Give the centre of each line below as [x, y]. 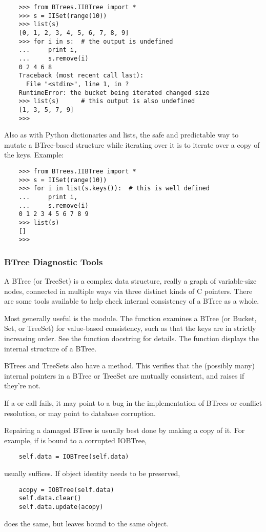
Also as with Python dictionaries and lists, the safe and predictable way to [121, 135]
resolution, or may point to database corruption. [80, 413]
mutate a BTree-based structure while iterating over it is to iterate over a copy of [132, 144]
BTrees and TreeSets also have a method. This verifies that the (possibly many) [129, 366]
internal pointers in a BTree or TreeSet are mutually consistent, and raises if [124, 375]
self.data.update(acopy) [61, 507]
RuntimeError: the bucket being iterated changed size [114, 93]
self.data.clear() [50, 498]
